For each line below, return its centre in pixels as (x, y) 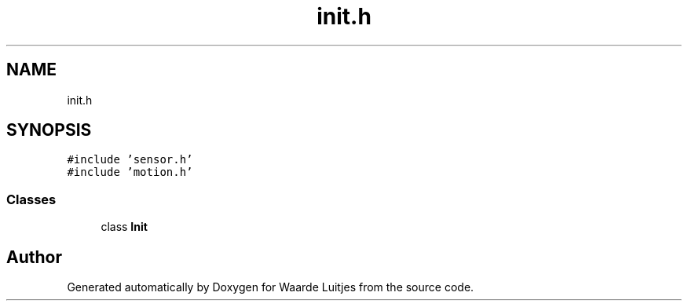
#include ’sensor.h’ (130, 160)
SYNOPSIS (49, 130)
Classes (31, 199)
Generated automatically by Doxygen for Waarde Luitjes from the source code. (271, 287)
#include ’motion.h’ (130, 172)
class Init (124, 227)
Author (34, 257)
